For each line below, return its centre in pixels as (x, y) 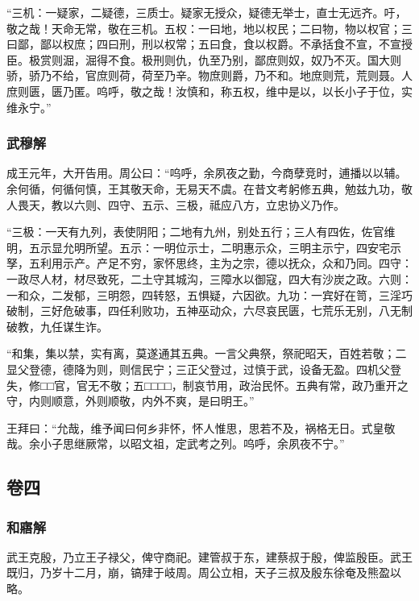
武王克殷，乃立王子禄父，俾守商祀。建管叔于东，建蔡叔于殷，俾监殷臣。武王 (209, 556)
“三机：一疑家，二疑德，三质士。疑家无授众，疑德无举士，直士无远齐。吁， (207, 12)
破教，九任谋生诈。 (57, 326)
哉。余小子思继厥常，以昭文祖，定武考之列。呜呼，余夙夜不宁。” (176, 443)
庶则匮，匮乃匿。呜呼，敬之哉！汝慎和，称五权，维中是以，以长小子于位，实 (209, 91)
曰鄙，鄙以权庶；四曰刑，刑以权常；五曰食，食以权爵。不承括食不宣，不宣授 (209, 44)
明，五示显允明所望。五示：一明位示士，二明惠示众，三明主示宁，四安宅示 (204, 247)
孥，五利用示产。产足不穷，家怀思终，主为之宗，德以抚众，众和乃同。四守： (209, 263)
